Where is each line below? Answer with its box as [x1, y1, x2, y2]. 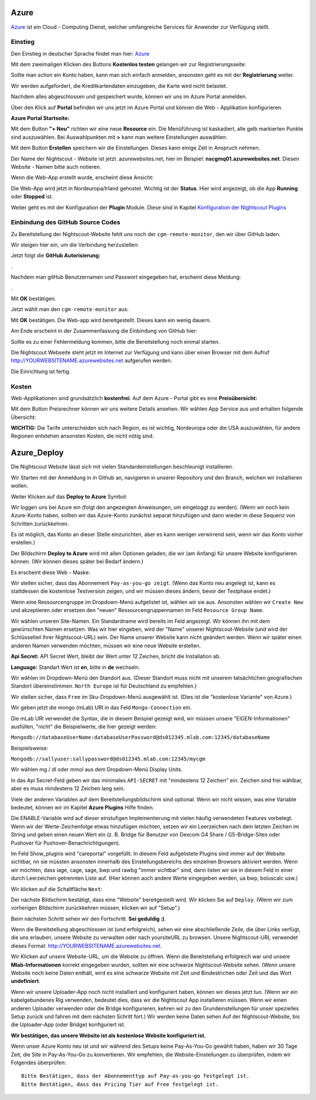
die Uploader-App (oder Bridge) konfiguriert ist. [11, 1021, 126, 1028]
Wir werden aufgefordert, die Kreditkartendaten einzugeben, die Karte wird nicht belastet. [11, 82, 228, 89]
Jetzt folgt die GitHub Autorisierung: [11, 252, 101, 259]
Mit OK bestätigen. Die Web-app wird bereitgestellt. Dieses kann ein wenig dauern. [11, 316, 211, 323]
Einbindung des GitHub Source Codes [11, 218, 121, 227]
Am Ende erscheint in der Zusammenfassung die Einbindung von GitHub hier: [11, 327, 198, 334]
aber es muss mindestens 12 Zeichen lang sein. [11, 785, 125, 792]
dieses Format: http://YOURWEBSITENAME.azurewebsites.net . [11, 942, 162, 949]
